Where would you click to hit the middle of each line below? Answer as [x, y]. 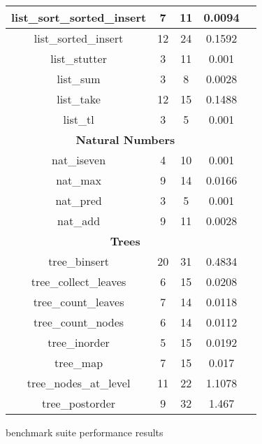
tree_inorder [79, 342]
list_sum [79, 79]
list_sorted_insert [79, 38]
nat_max [79, 180]
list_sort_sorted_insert [79, 17]
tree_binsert [79, 261]
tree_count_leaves [79, 302]
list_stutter [79, 58]
